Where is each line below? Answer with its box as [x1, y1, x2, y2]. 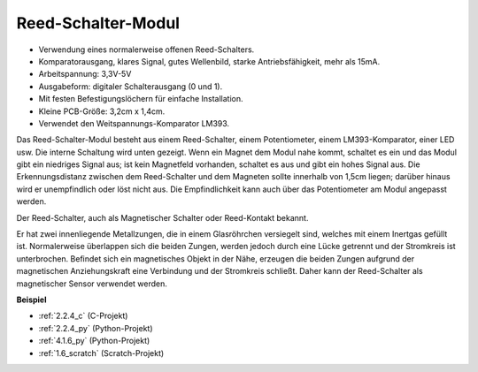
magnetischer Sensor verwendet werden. [16, 278, 168, 289]
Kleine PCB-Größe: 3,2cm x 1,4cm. [38, 106, 166, 117]
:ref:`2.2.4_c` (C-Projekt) [38, 310, 128, 322]
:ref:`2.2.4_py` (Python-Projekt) [38, 323, 154, 333]
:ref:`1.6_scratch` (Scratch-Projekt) [38, 347, 165, 358]
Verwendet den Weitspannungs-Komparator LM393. [38, 118, 230, 128]
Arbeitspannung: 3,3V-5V [38, 69, 132, 80]
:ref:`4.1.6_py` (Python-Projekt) [38, 336, 150, 346]
